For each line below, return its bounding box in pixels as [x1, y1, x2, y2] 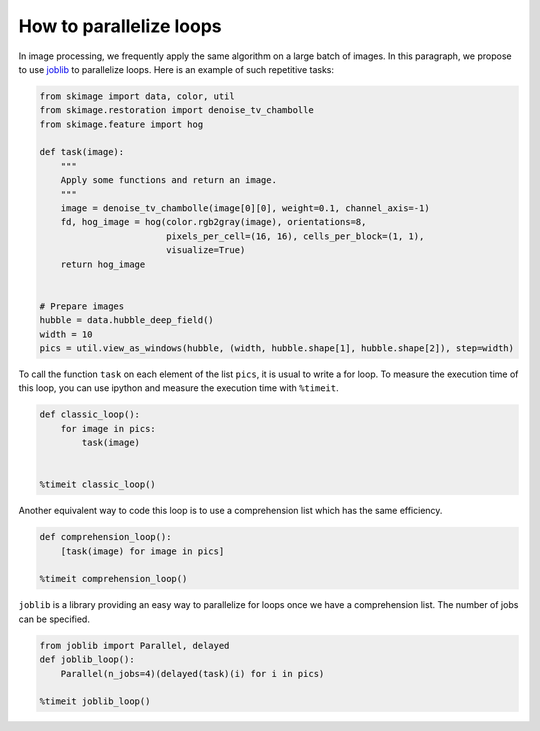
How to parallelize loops [18, 15, 222, 37]
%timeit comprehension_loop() [39, 573, 188, 585]
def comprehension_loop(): [39, 531, 172, 543]
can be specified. [18, 613, 90, 625]
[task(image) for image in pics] [60, 545, 225, 557]
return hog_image [60, 258, 146, 270]
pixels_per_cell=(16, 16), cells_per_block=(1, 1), [165, 230, 425, 242]
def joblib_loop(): [39, 654, 135, 665]
